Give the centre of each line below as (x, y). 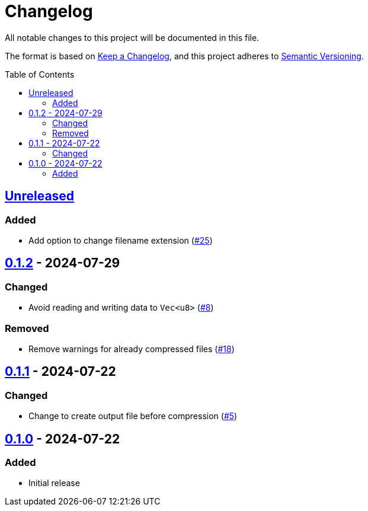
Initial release (54, 483)
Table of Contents (40, 74)
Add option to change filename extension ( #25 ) (121, 240)
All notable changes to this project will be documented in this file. (132, 37)
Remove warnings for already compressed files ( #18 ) (132, 349)
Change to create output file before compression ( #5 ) (133, 416)
